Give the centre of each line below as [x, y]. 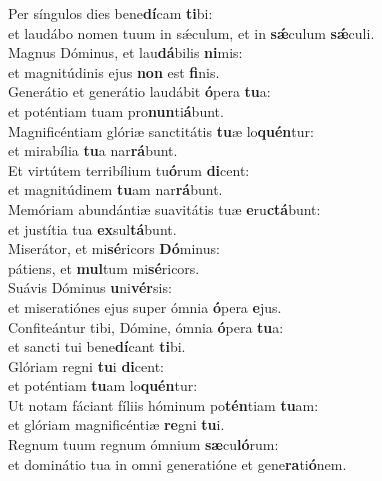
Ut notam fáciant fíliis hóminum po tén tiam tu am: [163, 404]
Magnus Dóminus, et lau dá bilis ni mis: [125, 52]
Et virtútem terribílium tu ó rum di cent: [129, 169]
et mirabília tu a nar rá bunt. [93, 150]
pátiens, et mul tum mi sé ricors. [104, 267]
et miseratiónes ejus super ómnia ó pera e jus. [145, 306]
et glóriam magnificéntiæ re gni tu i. [116, 424]
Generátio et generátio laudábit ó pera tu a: [139, 91]
